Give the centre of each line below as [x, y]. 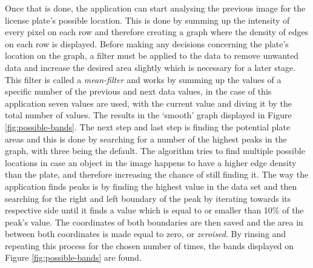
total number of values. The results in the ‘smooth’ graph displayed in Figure [148, 115]
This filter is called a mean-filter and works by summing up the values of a [143, 79]
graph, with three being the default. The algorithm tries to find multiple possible [155, 151]
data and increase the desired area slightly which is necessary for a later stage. [150, 67]
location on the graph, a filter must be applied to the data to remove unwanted [152, 55]
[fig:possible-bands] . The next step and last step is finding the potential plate [148, 126]
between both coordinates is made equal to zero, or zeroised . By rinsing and [146, 234]
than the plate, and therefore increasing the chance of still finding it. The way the [157, 174]
